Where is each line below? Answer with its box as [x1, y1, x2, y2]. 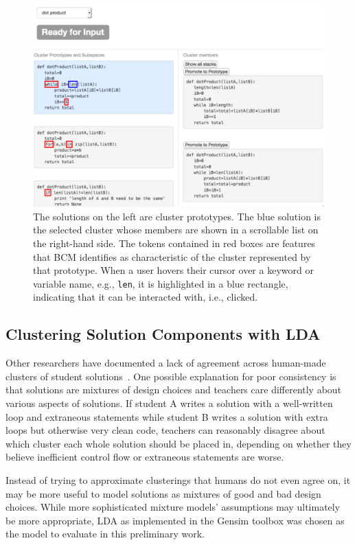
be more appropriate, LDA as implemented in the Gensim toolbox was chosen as [5, 513, 345, 527]
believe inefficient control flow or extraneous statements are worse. [5, 450, 284, 464]
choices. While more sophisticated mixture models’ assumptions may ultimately [5, 500, 341, 514]
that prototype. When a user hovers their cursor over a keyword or [33, 263, 314, 277]
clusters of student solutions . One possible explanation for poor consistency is [5, 369, 336, 383]
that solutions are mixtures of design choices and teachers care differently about [5, 382, 342, 397]
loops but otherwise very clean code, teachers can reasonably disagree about [5, 423, 325, 437]
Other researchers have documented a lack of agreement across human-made [5, 356, 326, 370]
